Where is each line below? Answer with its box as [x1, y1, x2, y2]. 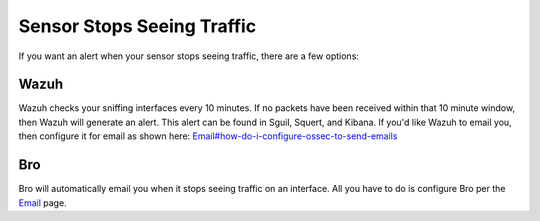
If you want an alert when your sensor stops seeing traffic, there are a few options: [18, 50, 360, 62]
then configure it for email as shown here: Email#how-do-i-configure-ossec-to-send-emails [18, 130, 398, 142]
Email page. [18, 196, 67, 209]
